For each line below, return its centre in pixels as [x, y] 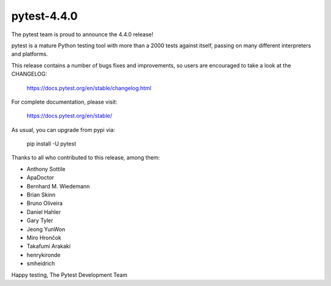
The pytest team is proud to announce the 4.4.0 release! [82, 34]
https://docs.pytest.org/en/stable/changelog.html [89, 88]
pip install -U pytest [51, 144]
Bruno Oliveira [45, 203]
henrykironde [44, 255]
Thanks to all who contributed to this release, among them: [86, 158]
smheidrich [41, 263]
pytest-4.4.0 [44, 16]
